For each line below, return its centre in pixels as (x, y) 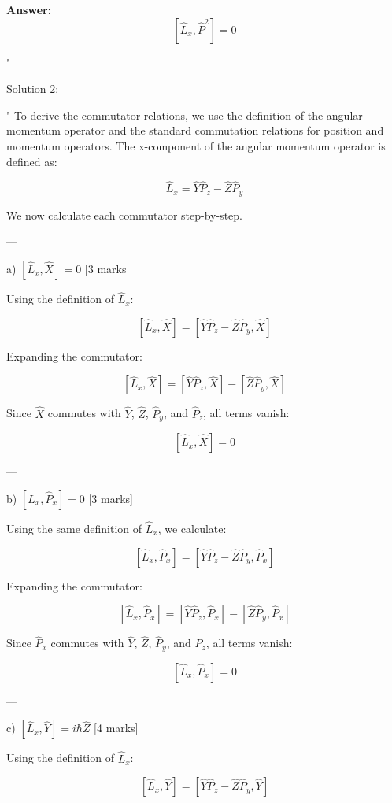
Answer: (29, 9)
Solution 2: (33, 89)
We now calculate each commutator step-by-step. (124, 215)
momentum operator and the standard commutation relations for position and (195, 130)
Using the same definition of (74, 528)
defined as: (32, 161)
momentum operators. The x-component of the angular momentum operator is (196, 145)
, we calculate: (192, 528)
